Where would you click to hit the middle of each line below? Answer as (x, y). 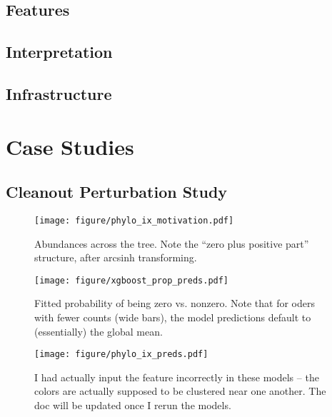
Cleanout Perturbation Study (117, 192)
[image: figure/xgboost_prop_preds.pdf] (132, 280)
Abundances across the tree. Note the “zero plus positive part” (172, 243)
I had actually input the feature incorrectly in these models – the (177, 377)
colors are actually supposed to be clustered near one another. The (180, 391)
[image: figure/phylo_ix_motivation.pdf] (134, 220)
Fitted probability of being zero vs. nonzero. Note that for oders (175, 303)
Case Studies (70, 146)
